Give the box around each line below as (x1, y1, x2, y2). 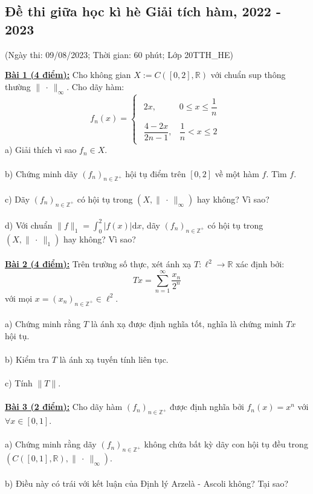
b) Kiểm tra (5, 353, 50, 366)
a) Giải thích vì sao (5, 143, 77, 156)
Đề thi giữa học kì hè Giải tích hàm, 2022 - (5, 2, 281, 21)
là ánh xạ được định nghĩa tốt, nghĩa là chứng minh (91, 317, 283, 330)
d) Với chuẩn (5, 218, 53, 231)
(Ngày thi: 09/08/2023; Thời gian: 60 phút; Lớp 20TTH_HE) (5, 48, 234, 60)
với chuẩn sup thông (210, 68, 286, 81)
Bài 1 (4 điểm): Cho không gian (5, 68, 131, 81)
